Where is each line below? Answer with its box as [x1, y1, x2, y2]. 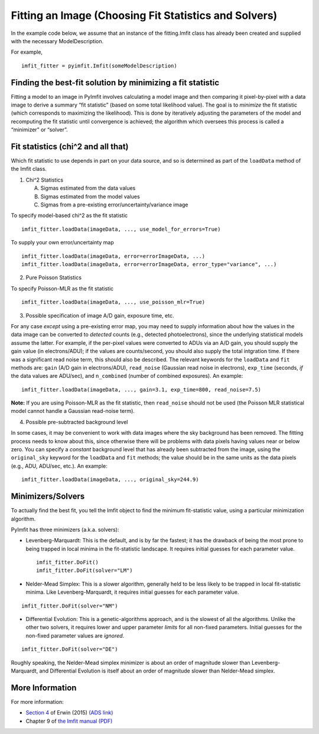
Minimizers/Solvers [11, 492, 85, 502]
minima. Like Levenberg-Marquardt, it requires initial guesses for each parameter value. [25, 589, 239, 596]
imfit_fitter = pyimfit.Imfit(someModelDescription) [21, 62, 177, 69]
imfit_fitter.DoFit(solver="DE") [21, 646, 118, 653]
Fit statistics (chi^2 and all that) [11, 142, 129, 151]
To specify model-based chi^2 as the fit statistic [11, 212, 128, 219]
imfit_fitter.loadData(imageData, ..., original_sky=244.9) [21, 476, 199, 483]
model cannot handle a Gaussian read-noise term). [11, 408, 135, 415]
